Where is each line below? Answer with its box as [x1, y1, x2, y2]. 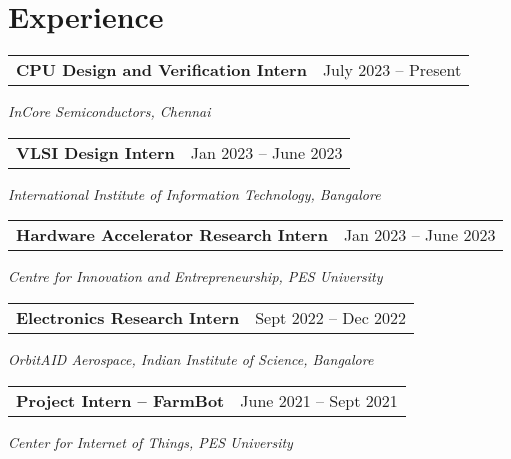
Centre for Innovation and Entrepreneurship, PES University [8, 266, 383, 287]
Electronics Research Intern [16, 305, 240, 329]
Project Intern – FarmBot [16, 388, 225, 412]
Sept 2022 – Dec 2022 [255, 305, 407, 329]
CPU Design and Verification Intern [16, 58, 307, 82]
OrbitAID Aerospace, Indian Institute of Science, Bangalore [8, 348, 374, 369]
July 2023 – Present [322, 58, 462, 82]
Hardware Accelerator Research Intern [16, 223, 328, 247]
